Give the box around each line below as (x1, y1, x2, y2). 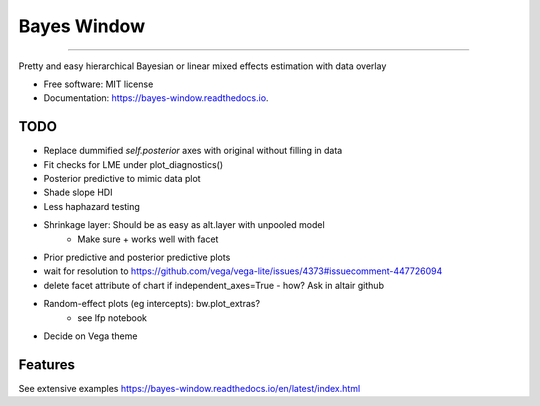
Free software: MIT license (43, 78, 154, 90)
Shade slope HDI (43, 186, 113, 199)
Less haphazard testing (43, 200, 140, 212)
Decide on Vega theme (43, 330, 138, 342)
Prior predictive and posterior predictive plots (43, 251, 231, 263)
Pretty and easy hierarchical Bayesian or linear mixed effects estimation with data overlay (18, 60, 387, 72)
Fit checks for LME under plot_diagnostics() (43, 158, 224, 170)
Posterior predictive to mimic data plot (43, 173, 201, 185)
